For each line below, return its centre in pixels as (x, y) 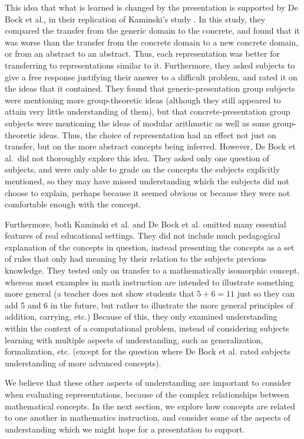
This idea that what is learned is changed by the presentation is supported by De (151, 7)
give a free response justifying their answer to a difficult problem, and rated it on (151, 77)
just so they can (266, 293)
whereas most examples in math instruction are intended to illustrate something (149, 282)
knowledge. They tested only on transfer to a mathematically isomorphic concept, (152, 270)
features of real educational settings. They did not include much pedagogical (143, 235)
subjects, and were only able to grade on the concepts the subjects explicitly (143, 169)
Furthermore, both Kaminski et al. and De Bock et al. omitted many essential (146, 224)
